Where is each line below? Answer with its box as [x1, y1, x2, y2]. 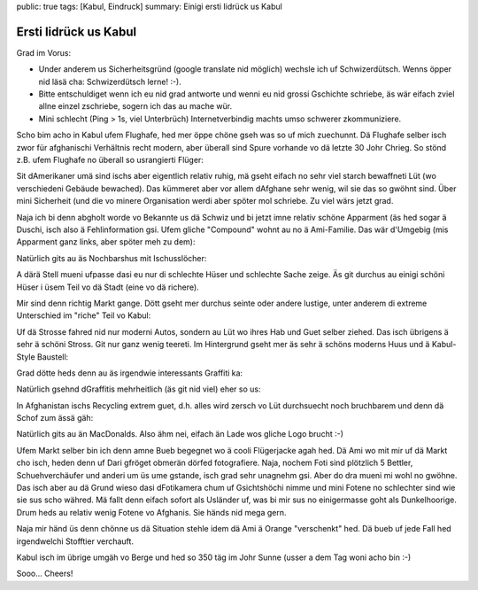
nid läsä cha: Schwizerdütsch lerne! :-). [38, 76, 181, 87]
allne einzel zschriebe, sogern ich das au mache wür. [38, 101, 233, 112]
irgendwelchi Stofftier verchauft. [16, 536, 135, 547]
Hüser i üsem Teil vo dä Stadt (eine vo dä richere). [16, 282, 199, 292]
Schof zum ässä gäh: [16, 413, 94, 423]
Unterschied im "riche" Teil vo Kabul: [16, 310, 151, 321]
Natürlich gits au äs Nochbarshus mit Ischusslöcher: [16, 252, 207, 263]
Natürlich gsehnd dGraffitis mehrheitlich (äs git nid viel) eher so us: [16, 384, 261, 394]
